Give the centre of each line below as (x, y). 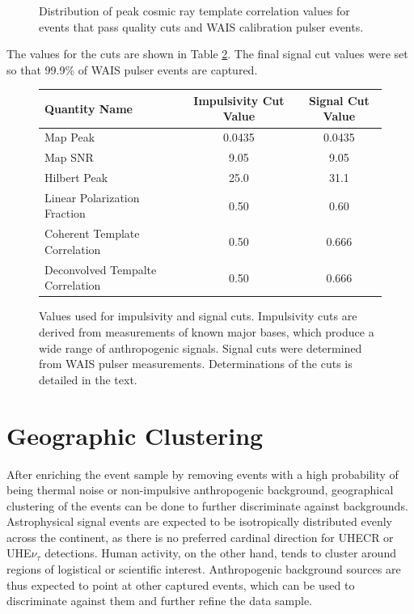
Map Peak (70, 137)
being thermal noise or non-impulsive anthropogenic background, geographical (200, 490)
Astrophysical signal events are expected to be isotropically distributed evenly (200, 521)
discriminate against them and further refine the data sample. (160, 601)
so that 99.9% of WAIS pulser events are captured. (132, 69)
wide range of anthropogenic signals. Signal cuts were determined (201, 347)
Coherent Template (92, 233)
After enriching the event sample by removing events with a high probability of (203, 474)
